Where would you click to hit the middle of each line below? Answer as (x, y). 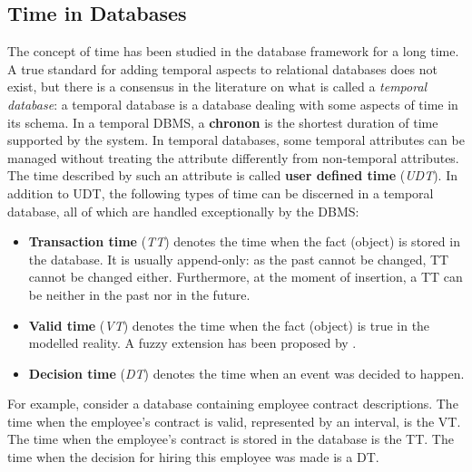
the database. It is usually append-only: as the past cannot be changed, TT (239, 259)
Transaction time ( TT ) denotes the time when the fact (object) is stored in (244, 241)
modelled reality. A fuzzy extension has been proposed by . (192, 343)
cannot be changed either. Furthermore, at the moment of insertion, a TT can (246, 277)
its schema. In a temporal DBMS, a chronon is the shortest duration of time (223, 122)
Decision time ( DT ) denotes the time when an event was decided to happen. (246, 373)
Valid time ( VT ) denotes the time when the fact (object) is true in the (229, 325)
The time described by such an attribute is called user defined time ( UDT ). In (233, 175)
